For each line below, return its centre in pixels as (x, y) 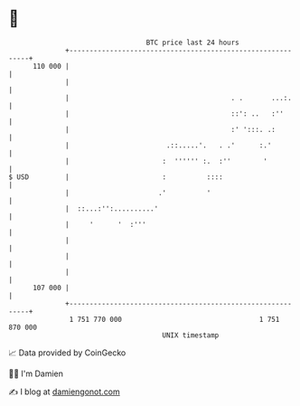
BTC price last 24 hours (193, 42)
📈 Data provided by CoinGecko (67, 353)
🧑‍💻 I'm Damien (36, 373)
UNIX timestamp (191, 335)
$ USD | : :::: (116, 177)
